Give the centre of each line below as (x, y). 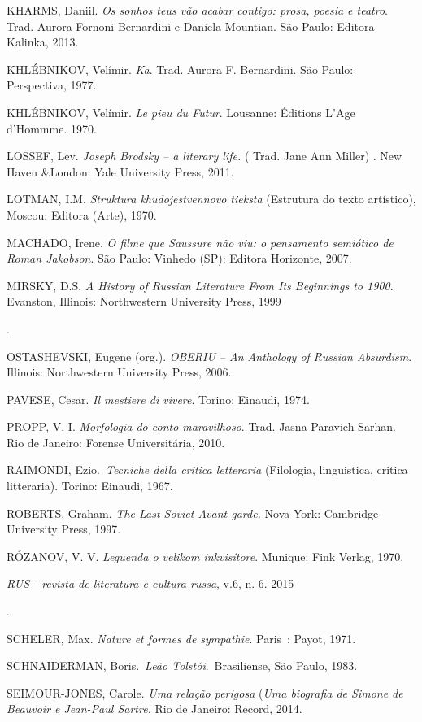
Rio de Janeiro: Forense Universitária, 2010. (116, 442)
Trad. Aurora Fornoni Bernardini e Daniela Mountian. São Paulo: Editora (191, 26)
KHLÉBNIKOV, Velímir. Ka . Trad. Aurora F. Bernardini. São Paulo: (180, 69)
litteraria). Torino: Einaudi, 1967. (90, 486)
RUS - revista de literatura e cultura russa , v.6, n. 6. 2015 (150, 583)
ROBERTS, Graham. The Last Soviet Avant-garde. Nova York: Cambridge (193, 513)
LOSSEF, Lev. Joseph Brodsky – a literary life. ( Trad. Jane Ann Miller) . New (204, 156)
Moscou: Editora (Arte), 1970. (82, 214)
